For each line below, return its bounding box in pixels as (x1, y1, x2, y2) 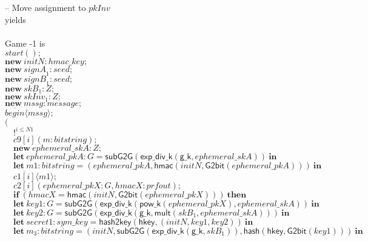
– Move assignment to (5, 1, 86, 13)
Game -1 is (5, 36, 45, 49)
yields (5, 13, 26, 25)
